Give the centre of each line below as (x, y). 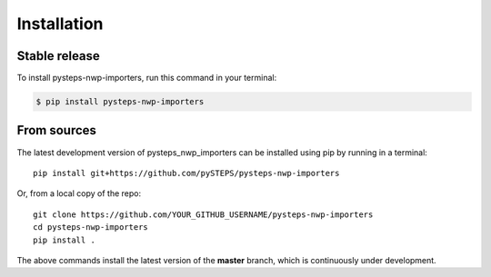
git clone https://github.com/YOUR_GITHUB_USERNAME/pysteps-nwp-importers (203, 214)
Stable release (58, 56)
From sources (57, 130)
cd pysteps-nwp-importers (91, 228)
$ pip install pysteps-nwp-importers (120, 102)
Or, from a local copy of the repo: (79, 193)
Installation (60, 24)
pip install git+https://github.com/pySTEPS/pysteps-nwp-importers (186, 173)
